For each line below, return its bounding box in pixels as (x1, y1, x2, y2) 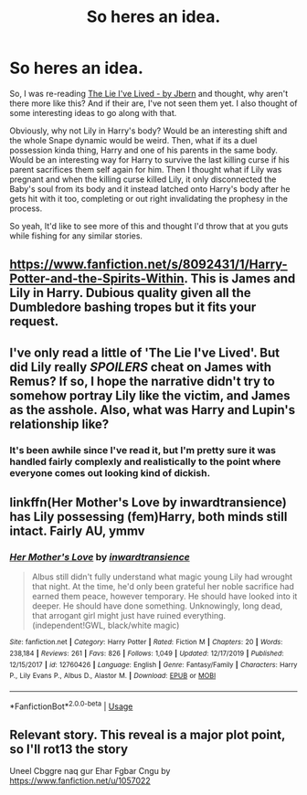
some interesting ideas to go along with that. (9, 107, 177, 118)
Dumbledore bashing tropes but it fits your (9, 300, 257, 315)
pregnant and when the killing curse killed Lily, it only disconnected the (9, 174, 277, 185)
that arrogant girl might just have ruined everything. (31, 610, 227, 621)
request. (9, 313, 59, 330)
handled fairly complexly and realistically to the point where (9, 455, 281, 468)
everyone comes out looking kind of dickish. (9, 466, 211, 479)
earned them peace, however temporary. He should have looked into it (31, 591, 298, 602)
